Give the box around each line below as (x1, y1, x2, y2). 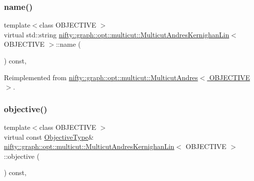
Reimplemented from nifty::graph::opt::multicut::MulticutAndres (4, 72, 198, 82)
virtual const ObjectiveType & (4, 131, 94, 142)
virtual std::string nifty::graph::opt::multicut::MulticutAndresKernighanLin (4, 29, 229, 39)
